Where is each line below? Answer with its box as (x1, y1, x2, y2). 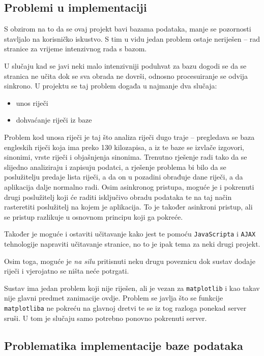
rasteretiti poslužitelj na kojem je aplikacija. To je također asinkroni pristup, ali (4, 201, 253, 212)
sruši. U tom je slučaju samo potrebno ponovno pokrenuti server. (4, 312, 207, 323)
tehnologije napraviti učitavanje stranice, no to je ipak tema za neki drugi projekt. (4, 238, 260, 249)
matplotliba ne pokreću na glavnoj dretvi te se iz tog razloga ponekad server (4, 302, 247, 313)
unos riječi (16, 97, 48, 108)
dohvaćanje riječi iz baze (16, 114, 92, 125)
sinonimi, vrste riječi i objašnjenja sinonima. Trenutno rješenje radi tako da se (4, 152, 247, 162)
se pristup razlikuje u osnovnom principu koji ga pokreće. (4, 211, 183, 222)
